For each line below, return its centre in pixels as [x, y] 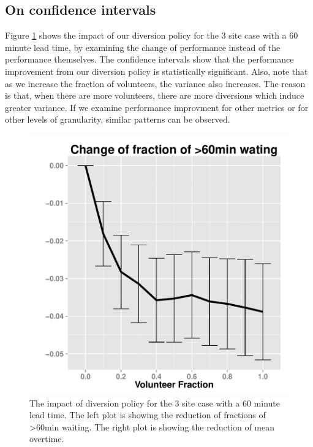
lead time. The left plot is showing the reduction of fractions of [148, 415]
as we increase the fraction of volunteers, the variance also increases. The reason [155, 83]
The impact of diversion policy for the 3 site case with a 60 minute [155, 403]
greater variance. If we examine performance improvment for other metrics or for [157, 107]
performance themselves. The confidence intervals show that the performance [149, 59]
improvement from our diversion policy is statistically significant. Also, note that [156, 71]
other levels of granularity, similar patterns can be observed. [118, 119]
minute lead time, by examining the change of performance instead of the [143, 47]
